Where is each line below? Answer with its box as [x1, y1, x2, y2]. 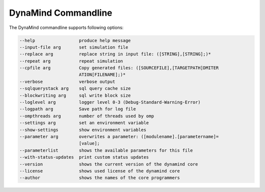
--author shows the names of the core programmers [19, 175, 180, 181]
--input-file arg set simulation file [19, 44, 129, 50]
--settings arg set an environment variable [19, 120, 149, 126]
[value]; [79, 140, 100, 146]
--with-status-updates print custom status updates [19, 155, 149, 160]
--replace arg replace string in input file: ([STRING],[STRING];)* [19, 52, 211, 57]
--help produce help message [19, 37, 131, 43]
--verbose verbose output [19, 79, 115, 84]
